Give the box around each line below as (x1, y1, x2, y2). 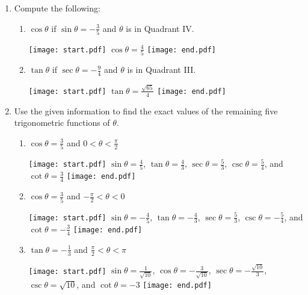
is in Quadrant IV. (126, 22, 194, 34)
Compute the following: (14, 2, 100, 14)
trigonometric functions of (14, 116, 110, 129)
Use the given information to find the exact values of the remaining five (14, 104, 278, 117)
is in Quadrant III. (127, 63, 196, 76)
